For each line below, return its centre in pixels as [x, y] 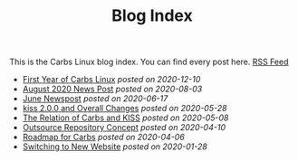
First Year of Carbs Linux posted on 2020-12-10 [111, 80]
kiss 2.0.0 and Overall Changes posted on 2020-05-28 [125, 109]
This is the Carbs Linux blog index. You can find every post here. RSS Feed [149, 62]
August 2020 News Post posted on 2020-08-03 [112, 89]
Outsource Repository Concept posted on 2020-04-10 [124, 128]
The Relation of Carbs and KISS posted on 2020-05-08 [125, 118]
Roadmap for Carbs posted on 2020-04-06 [104, 137]
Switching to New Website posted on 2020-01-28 [115, 147]
